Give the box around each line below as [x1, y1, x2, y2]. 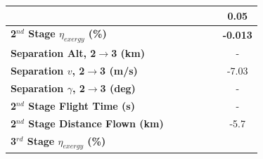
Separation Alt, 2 [11, 46, 96, 61]
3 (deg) [100, 81, 136, 96]
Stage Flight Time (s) [28, 98, 135, 113]
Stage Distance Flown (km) [28, 115, 164, 130]
